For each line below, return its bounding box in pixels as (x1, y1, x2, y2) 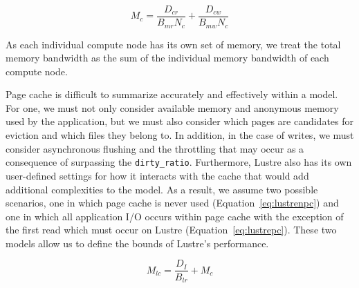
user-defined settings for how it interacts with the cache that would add (6, 168, 309, 182)
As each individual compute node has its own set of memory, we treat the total (6, 37, 341, 51)
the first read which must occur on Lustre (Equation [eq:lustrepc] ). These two (6, 222, 337, 237)
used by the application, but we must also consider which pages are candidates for (6, 114, 354, 128)
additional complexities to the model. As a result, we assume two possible (6, 182, 318, 196)
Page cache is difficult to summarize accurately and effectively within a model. (6, 87, 338, 102)
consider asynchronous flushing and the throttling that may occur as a (6, 141, 304, 155)
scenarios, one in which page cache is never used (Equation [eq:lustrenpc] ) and (6, 195, 339, 210)
